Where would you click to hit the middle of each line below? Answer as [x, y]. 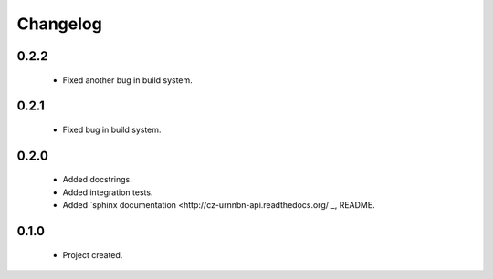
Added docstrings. [97, 180]
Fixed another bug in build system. [128, 80]
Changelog [59, 24]
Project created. [93, 254]
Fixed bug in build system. [112, 129]
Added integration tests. [108, 192]
